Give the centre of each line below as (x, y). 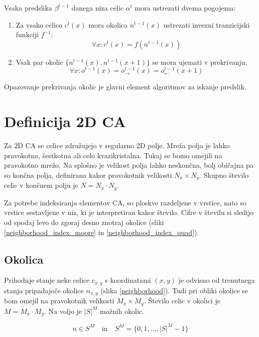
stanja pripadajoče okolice (44, 290)
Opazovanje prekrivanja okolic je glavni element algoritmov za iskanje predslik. (125, 87)
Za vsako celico (39, 24)
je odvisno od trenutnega (217, 280)
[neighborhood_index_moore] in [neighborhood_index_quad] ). (102, 232)
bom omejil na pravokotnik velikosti (59, 301)
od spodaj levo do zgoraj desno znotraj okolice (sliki (84, 222)
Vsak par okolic (39, 62)
